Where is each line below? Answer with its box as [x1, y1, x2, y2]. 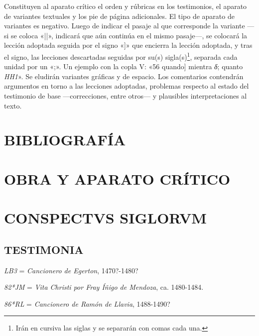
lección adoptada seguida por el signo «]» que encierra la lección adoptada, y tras [4, 40, 253, 50]
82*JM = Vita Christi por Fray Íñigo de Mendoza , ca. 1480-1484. [4, 282, 204, 292]
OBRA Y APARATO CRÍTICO [4, 168, 231, 189]
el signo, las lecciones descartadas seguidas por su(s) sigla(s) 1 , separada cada [4, 50, 238, 62]
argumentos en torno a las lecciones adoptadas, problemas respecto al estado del [4, 81, 249, 91]
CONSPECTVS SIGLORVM [4, 208, 207, 228]
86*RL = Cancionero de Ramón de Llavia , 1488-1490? [4, 298, 170, 309]
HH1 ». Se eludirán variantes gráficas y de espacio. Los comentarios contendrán [4, 71, 244, 81]
